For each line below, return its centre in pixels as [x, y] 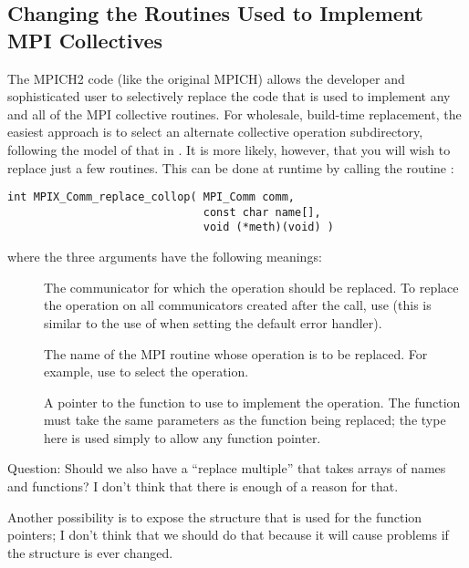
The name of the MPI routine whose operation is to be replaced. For [236, 353]
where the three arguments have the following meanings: [165, 257]
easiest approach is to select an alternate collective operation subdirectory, [215, 132]
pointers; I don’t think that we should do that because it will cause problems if [228, 535]
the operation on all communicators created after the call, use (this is [238, 305]
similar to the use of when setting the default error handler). [213, 322]
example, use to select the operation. [146, 372]
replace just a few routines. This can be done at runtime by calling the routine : [231, 167]
